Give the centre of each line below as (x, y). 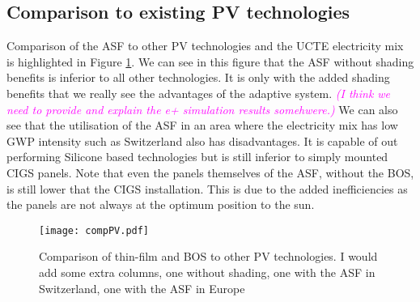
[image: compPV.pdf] (94, 230)
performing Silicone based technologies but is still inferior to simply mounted (197, 157)
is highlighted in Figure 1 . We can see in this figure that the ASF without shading (210, 61)
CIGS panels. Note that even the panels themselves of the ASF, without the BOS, (210, 172)
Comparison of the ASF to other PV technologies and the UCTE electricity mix (205, 46)
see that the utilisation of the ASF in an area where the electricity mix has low (202, 125)
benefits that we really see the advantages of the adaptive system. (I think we (199, 93)
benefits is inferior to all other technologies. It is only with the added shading (198, 77)
